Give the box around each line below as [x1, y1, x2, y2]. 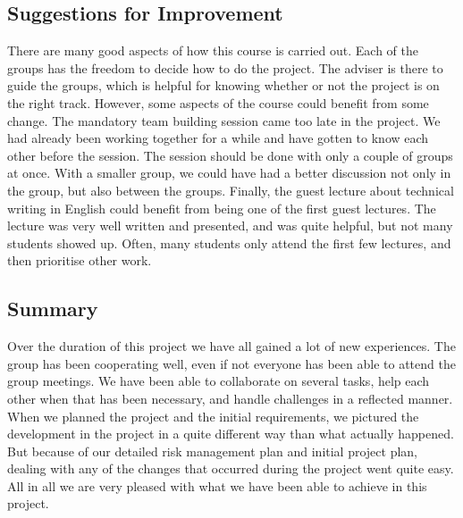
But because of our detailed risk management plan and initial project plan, [7, 441, 418, 460]
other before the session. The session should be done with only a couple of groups [7, 146, 453, 164]
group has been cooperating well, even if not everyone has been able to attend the [7, 354, 456, 372]
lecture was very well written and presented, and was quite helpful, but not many [7, 216, 453, 235]
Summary [7, 295, 98, 322]
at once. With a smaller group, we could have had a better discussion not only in [7, 163, 451, 182]
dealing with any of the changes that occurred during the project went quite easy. [7, 459, 454, 478]
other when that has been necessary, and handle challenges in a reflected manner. [7, 388, 453, 407]
